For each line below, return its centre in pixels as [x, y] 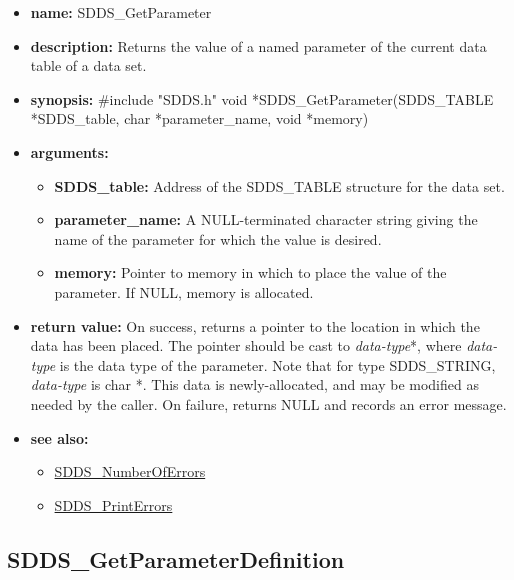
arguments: [69, 151]
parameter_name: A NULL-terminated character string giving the [266, 219]
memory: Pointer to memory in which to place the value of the [250, 272]
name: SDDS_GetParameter [121, 12]
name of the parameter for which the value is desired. [218, 238]
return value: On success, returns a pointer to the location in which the [255, 325]
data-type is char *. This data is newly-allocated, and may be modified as [254, 384]
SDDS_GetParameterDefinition [176, 558]
